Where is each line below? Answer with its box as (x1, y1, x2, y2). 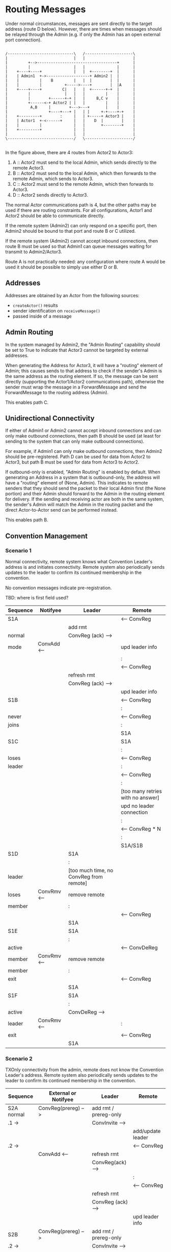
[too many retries (121, 788, 162, 795)
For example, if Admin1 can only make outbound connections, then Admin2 (5, 448, 162, 454)
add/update (133, 1127, 161, 1135)
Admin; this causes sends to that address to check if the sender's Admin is (5, 368, 162, 374)
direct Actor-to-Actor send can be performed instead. (5, 507, 118, 513)
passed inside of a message (12, 313, 72, 319)
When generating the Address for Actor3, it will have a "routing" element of (5, 362, 163, 368)
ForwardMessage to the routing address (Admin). (5, 389, 109, 395)
